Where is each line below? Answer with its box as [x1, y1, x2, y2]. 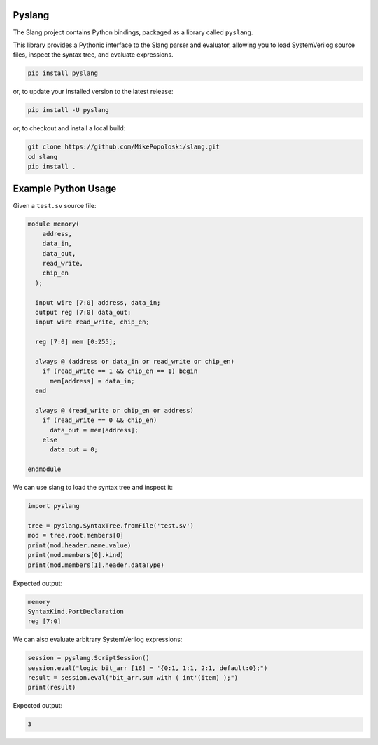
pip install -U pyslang [27, 106, 110, 114]
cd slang [27, 153, 58, 160]
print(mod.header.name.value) [27, 541, 132, 549]
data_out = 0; [50, 446, 98, 453]
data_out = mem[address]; [50, 426, 139, 434]
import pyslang [27, 502, 80, 510]
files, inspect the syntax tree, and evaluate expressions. [13, 50, 174, 59]
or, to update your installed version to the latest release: [13, 88, 174, 96]
